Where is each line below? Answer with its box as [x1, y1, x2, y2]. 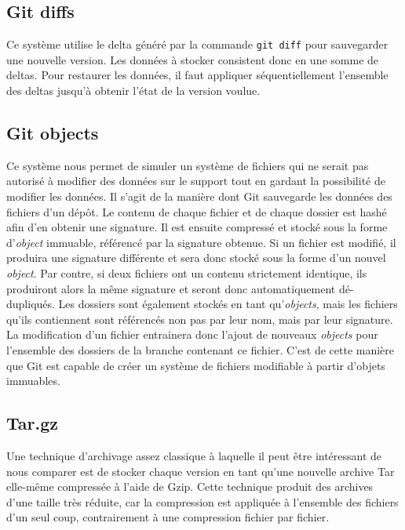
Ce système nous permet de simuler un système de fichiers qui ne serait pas [6, 157, 369, 173]
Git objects [6, 121, 99, 145]
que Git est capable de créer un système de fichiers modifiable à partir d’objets [6, 357, 385, 373]
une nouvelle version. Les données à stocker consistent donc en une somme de [6, 51, 379, 67]
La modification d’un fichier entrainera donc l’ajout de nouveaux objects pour [6, 326, 378, 343]
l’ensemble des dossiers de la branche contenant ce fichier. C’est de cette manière [6, 341, 395, 358]
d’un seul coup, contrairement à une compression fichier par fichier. [6, 509, 330, 525]
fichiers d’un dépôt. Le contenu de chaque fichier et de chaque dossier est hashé [6, 203, 387, 220]
